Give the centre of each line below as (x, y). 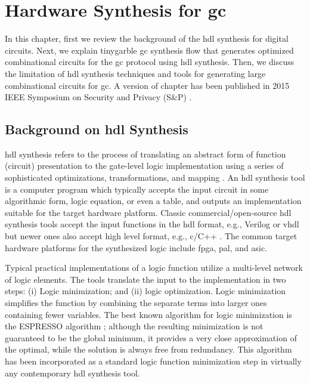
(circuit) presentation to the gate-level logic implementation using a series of (144, 166)
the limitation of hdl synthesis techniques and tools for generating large (135, 73)
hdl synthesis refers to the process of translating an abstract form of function (145, 154)
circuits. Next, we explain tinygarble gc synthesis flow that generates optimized (149, 50)
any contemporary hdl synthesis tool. (72, 373)
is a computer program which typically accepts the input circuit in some (137, 189)
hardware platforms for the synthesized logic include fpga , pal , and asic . (136, 247)
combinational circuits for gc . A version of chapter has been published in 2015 (147, 85)
